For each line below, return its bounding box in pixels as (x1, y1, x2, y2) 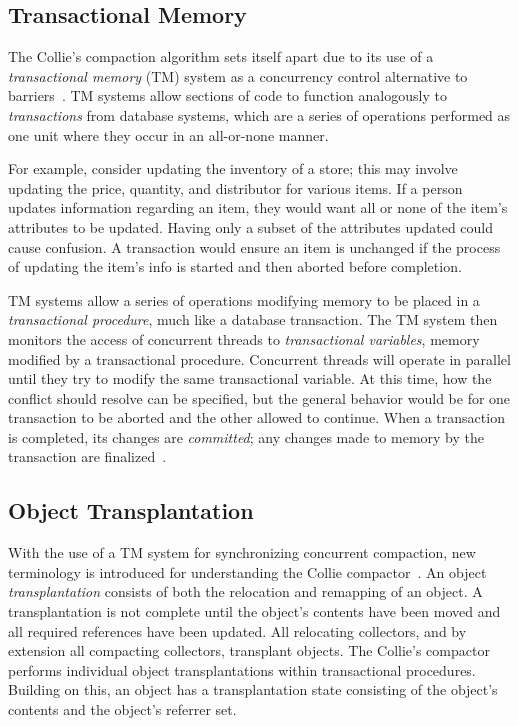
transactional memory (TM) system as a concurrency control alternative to (8, 65, 468, 86)
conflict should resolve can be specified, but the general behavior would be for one (8, 387, 511, 408)
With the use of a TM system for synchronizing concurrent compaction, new (8, 542, 476, 563)
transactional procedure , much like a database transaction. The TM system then (8, 309, 498, 330)
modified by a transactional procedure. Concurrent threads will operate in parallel (8, 348, 511, 369)
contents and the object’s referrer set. (8, 699, 237, 720)
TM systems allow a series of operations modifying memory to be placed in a (8, 289, 480, 310)
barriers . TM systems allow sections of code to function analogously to (8, 85, 447, 106)
